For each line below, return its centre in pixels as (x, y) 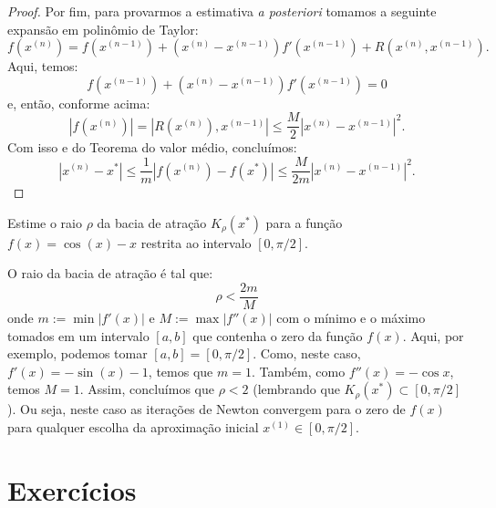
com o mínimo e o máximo (351, 317)
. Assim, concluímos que (147, 389)
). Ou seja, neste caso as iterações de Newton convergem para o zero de (207, 409)
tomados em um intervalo (78, 335)
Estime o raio (45, 222)
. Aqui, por (433, 335)
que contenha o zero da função (278, 335)
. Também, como (298, 371)
